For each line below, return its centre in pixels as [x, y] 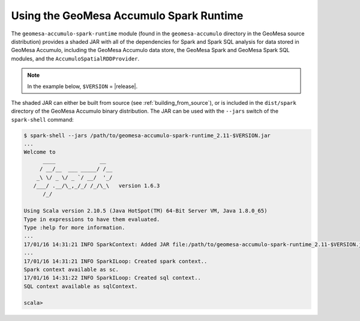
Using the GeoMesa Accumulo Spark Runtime [127, 16]
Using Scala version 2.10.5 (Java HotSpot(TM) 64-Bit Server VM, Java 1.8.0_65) [145, 211]
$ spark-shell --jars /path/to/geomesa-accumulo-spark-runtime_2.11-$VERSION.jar [147, 135]
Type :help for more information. [74, 227]
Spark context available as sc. [71, 269]
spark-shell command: [43, 119]
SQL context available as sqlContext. [81, 286]
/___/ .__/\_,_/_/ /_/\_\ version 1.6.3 [97, 186]
